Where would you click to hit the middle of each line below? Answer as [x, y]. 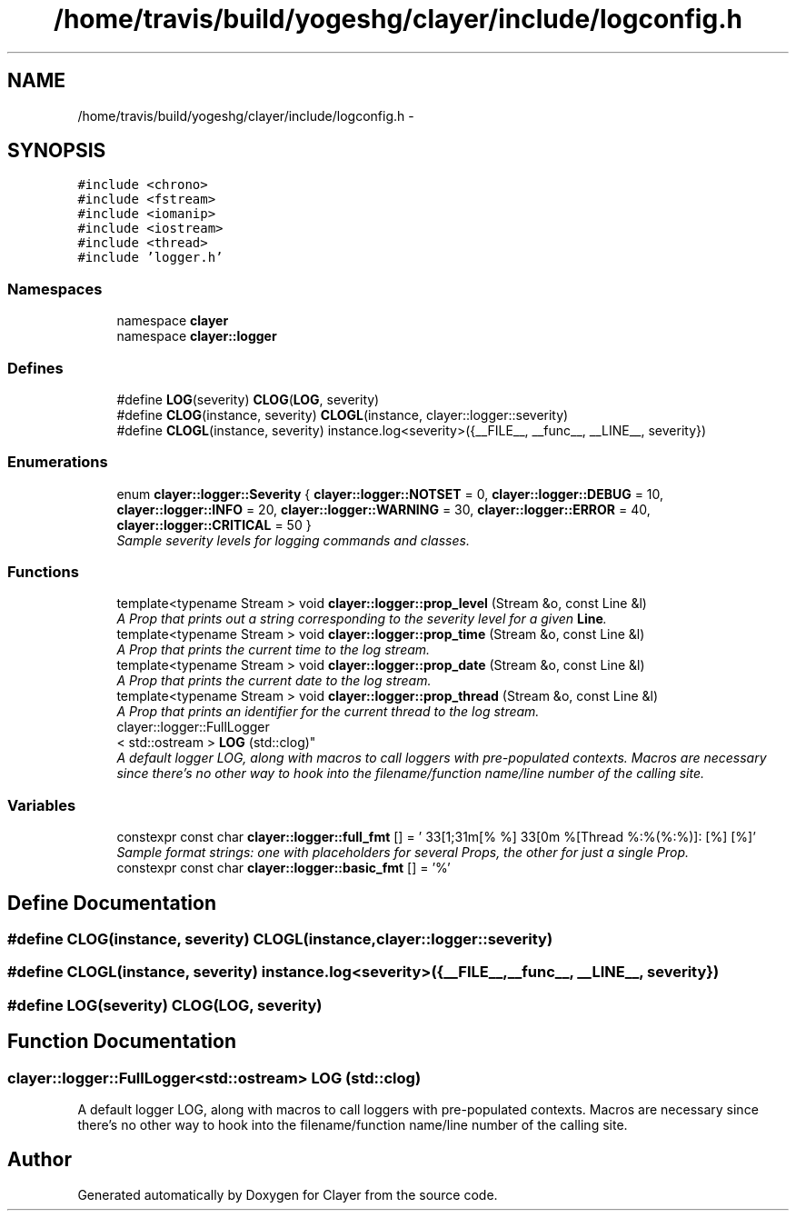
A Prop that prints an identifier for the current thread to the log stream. [328, 712]
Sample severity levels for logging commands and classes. [293, 540]
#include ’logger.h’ [150, 258]
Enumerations [58, 462]
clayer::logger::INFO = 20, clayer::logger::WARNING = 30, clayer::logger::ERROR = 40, [383, 509]
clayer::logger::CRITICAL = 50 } [214, 524]
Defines [35, 368]
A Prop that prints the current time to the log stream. [274, 650]
